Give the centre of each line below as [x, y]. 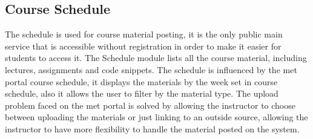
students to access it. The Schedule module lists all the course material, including [156, 58]
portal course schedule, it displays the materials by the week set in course [141, 81]
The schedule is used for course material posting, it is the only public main [144, 34]
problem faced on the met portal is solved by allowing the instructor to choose [150, 105]
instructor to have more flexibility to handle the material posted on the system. [152, 128]
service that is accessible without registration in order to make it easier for [143, 46]
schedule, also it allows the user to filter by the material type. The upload [142, 93]
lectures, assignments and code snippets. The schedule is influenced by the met [151, 69]
